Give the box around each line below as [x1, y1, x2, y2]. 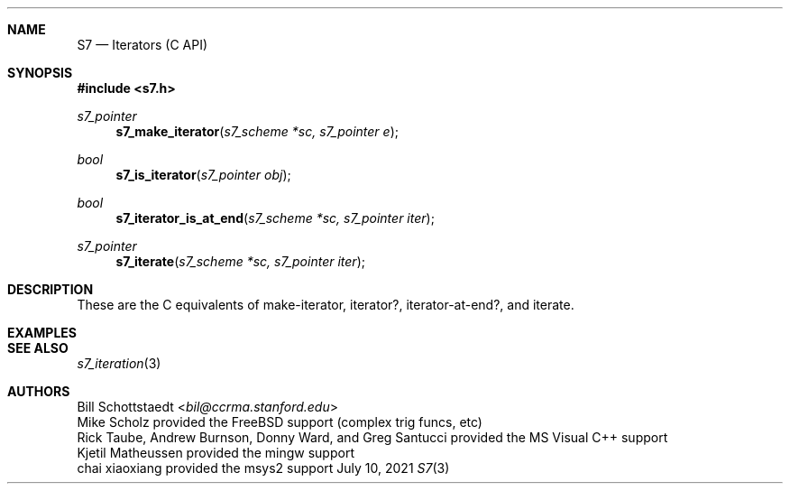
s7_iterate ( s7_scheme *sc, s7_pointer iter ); [115, 254, 365, 269]
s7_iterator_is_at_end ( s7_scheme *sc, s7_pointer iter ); [115, 210, 435, 226]
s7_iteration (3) [77, 356, 161, 371]
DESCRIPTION [7, 282, 94, 297]
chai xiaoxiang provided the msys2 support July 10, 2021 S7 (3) [77, 460, 450, 476]
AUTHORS [7, 384, 70, 399]
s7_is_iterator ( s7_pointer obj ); [115, 167, 291, 182]
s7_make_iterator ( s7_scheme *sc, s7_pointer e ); [115, 124, 399, 139]
